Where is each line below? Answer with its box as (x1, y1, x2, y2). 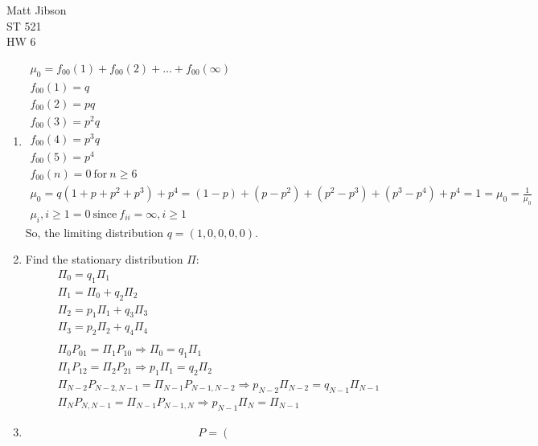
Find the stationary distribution (25, 251, 183, 268)
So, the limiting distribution (25, 223, 164, 240)
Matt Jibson (6, 2, 67, 18)
